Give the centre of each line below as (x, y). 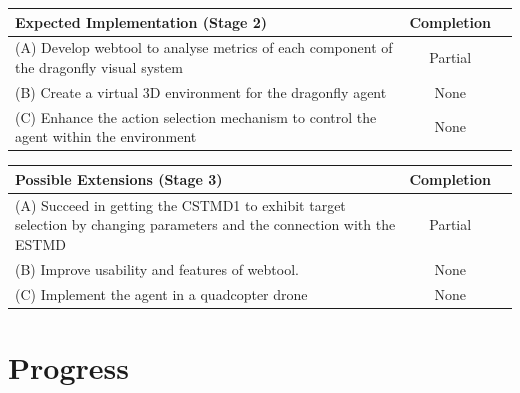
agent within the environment (106, 136)
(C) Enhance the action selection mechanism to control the (196, 116)
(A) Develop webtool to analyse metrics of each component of (204, 47)
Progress (68, 366)
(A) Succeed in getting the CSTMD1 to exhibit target (180, 204)
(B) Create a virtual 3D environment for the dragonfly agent (201, 91)
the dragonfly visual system (99, 66)
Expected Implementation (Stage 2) (141, 21)
